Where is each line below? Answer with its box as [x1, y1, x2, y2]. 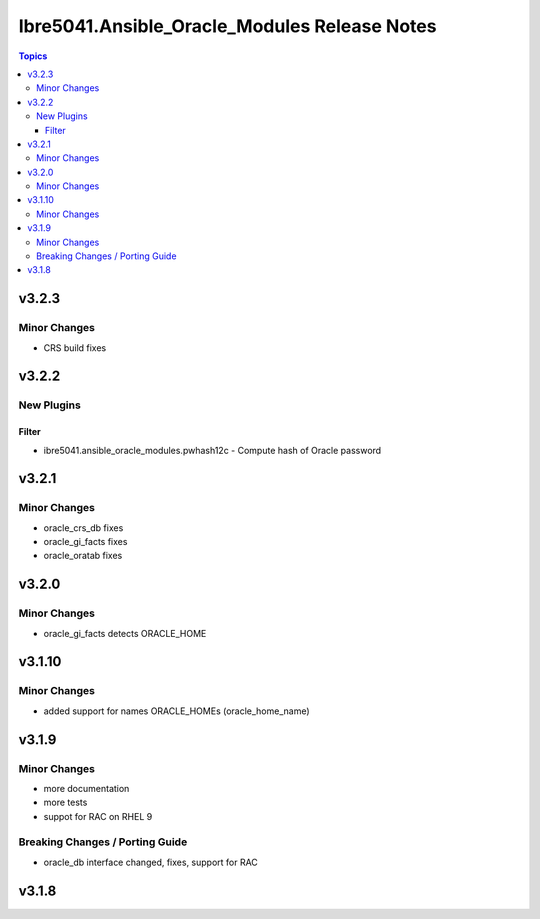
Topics [18, 50, 48, 62]
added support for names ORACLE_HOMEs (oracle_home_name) [43, 705, 310, 717]
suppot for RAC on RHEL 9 [43, 810, 153, 822]
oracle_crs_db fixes [43, 521, 124, 534]
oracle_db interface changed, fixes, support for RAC [43, 856, 259, 868]
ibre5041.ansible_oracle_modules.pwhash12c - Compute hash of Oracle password [43, 444, 382, 456]
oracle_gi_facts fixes [43, 536, 128, 548]
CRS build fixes [43, 341, 107, 354]
